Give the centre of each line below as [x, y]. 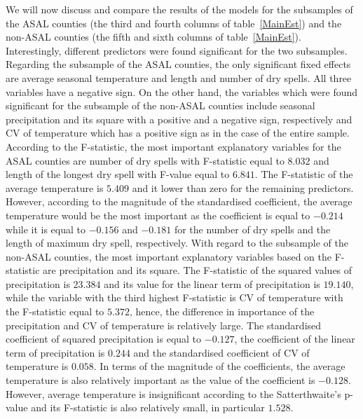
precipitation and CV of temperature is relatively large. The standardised [164, 325]
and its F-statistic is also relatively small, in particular [148, 407]
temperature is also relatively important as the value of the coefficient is [160, 380]
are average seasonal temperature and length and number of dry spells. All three [179, 77]
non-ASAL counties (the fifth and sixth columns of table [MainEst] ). [153, 37]
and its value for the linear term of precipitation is [212, 283]
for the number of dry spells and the [252, 229]
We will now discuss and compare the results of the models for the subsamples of [179, 9]
